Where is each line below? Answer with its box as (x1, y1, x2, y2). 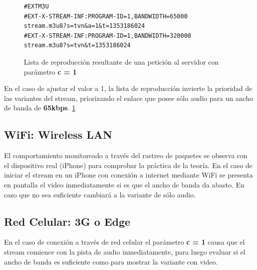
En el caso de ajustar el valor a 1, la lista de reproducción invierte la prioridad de (4, 83, 253, 93)
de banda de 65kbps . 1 (4, 102, 76, 113)
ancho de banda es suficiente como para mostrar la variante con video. (4, 256, 218, 267)
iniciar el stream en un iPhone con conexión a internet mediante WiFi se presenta (4, 170, 253, 180)
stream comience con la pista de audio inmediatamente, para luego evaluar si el (4, 246, 246, 257)
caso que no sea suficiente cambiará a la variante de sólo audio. (4, 189, 196, 199)
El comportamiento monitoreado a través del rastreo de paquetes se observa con (4, 150, 248, 161)
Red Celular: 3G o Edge (4, 213, 131, 229)
